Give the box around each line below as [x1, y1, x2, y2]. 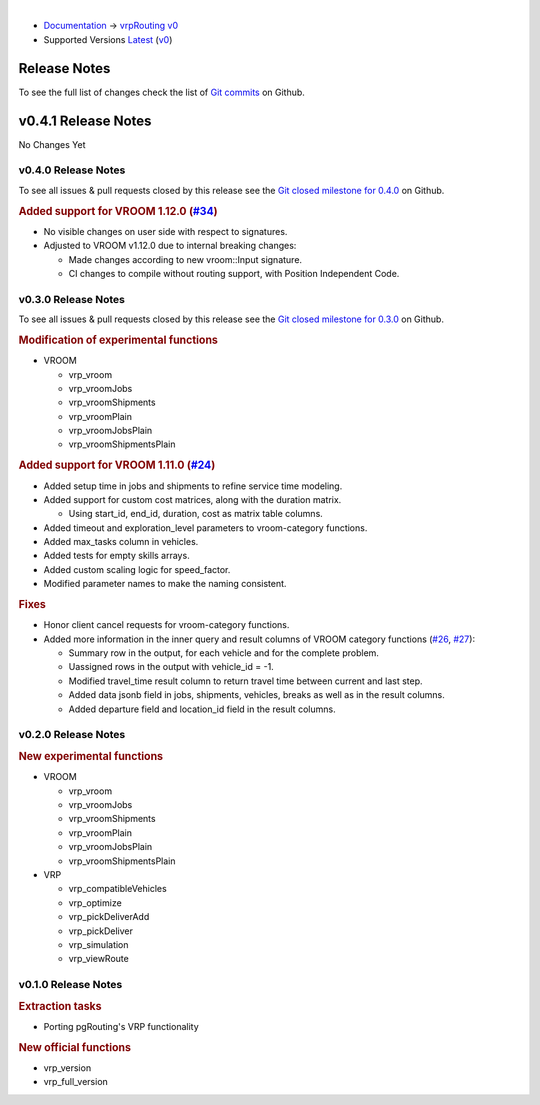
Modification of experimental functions [18, 333, 219, 347]
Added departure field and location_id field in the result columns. [68, 703, 336, 715]
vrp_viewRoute [68, 953, 129, 965]
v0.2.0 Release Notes [18, 728, 126, 742]
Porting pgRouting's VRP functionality [43, 1020, 199, 1032]
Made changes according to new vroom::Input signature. [68, 253, 303, 265]
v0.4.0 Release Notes [18, 163, 126, 177]
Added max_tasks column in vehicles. [43, 536, 199, 548]
